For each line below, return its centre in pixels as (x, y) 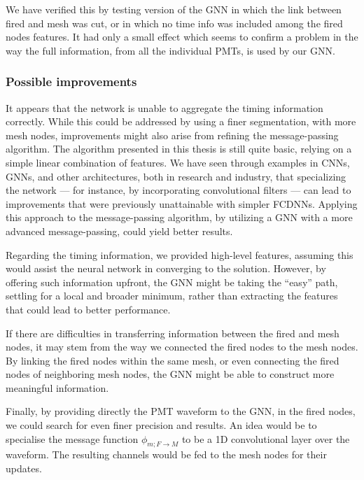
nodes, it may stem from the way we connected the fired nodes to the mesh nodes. (182, 347)
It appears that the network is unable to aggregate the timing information (164, 107)
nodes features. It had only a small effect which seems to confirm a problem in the (182, 37)
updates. (24, 468)
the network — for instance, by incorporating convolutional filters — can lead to (178, 190)
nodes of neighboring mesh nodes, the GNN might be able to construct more (170, 374)
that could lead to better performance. (88, 309)
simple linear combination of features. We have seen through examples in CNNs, (178, 162)
